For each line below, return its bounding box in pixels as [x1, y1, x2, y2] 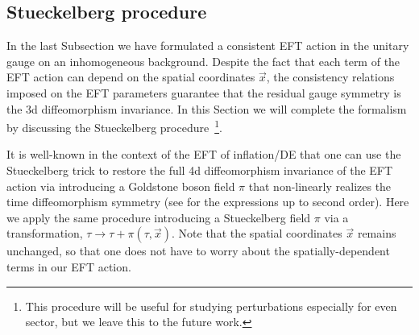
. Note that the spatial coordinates [172, 225, 342, 242]
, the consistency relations [266, 68, 395, 85]
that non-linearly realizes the [248, 177, 392, 194]
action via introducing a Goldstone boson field [6, 177, 235, 194]
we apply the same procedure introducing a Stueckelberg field [6, 209, 311, 225]
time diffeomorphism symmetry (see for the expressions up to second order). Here [6, 193, 409, 210]
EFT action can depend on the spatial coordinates [6, 68, 255, 85]
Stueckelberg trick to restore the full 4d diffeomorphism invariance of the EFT [6, 162, 393, 179]
